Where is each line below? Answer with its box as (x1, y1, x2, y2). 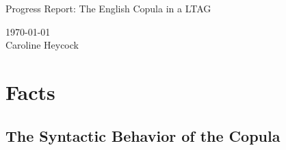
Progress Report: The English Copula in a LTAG (5, 1, 211, 15)
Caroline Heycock (5, 38, 79, 52)
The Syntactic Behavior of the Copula (5, 125, 281, 146)
